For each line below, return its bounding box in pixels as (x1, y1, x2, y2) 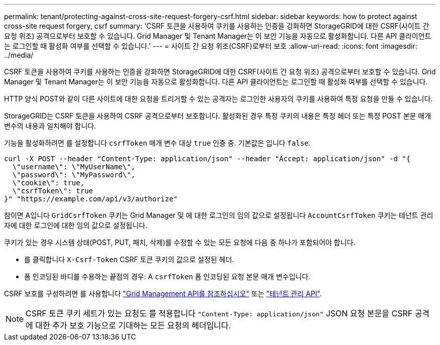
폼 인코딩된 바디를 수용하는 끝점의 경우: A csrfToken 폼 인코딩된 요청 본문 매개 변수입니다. (24, 272, 310, 281)
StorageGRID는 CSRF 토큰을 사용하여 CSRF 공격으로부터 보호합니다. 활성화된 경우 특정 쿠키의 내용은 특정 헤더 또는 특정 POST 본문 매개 (4, 111, 431, 120)
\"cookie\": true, (12, 179, 85, 187)
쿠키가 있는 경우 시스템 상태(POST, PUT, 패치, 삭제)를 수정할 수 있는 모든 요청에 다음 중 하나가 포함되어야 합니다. (4, 238, 356, 247)
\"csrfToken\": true (12, 187, 93, 195)
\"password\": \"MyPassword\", (12, 171, 136, 179)
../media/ (4, 51, 34, 59)
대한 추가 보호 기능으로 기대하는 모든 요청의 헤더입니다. (35, 320, 231, 330)
